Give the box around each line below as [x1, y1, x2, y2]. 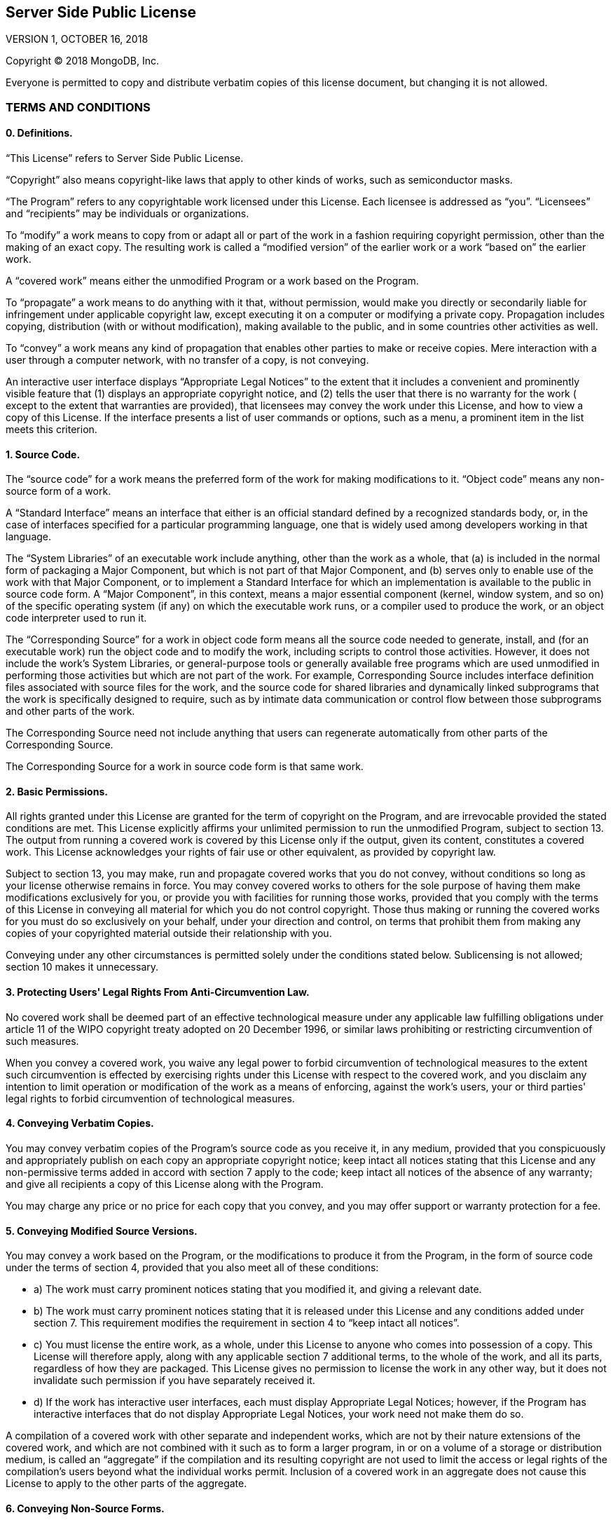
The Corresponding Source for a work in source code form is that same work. [6, 760, 364, 773]
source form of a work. [6, 485, 111, 498]
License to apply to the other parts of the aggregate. [6, 1477, 247, 1490]
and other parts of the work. [6, 705, 135, 718]
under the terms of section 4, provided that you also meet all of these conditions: [6, 1261, 379, 1274]
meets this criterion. [6, 423, 97, 436]
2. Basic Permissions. [6, 785, 108, 797]
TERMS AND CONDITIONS [6, 100, 151, 114]
